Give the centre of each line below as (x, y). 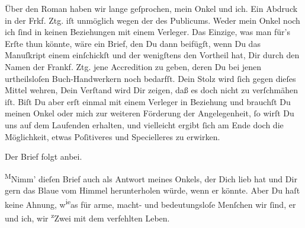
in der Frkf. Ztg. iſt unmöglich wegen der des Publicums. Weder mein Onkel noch (152, 20)
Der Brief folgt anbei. (44, 156)
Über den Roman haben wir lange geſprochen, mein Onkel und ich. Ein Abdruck (151, 8)
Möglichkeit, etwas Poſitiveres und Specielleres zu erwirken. (113, 136)
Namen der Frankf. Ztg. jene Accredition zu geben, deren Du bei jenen (133, 66)
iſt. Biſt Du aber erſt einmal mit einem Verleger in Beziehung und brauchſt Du (148, 101)
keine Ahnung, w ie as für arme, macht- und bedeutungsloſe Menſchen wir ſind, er (150, 203)
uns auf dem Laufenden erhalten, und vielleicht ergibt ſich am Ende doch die (144, 124)
